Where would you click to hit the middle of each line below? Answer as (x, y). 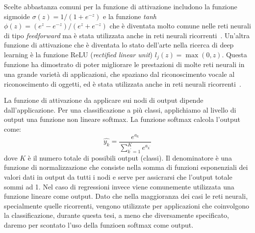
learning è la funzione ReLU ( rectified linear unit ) (78, 54)
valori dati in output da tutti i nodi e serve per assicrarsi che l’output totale (118, 177)
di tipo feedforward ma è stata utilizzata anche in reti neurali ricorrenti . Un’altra (127, 35)
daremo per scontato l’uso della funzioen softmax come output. (99, 225)
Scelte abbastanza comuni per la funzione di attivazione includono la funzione (121, 6)
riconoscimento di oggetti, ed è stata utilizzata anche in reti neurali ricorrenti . (123, 83)
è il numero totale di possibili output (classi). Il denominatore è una (130, 157)
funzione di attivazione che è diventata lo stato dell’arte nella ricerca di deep (119, 45)
